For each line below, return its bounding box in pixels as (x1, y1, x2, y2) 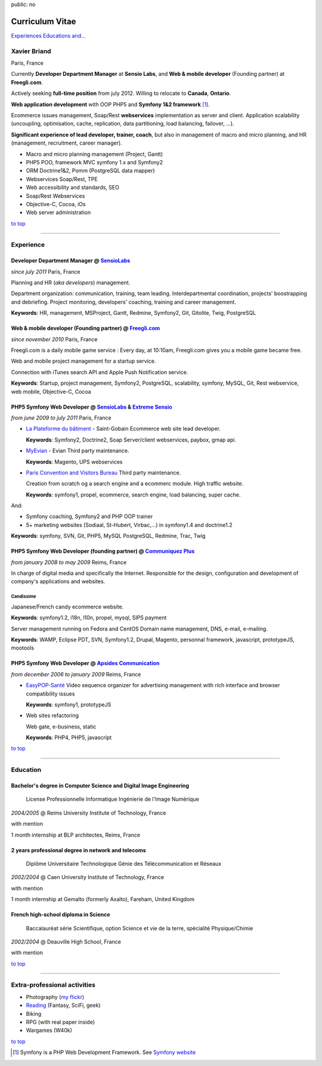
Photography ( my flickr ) (26, 993, 85, 1000)
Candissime (11, 593, 36, 600)
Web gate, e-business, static (26, 723, 97, 730)
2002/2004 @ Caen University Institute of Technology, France (11, 874, 164, 881)
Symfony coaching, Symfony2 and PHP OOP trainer (26, 513, 153, 520)
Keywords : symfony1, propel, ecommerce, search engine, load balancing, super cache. (26, 491, 241, 498)
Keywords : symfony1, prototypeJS (26, 701, 112, 708)
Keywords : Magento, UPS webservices (26, 458, 123, 465)
